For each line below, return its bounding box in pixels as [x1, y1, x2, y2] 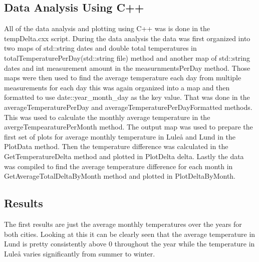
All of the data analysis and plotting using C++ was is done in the [4, 23, 210, 34]
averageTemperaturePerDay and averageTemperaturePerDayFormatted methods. [4, 101, 252, 112]
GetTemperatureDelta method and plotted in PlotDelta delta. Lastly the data [4, 151, 244, 161]
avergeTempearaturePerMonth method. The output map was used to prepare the [4, 121, 253, 132]
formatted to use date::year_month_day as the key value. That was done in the [4, 92, 250, 102]
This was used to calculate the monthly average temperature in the [4, 111, 210, 122]
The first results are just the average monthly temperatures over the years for [4, 218, 242, 229]
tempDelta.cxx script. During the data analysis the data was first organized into [4, 33, 250, 43]
